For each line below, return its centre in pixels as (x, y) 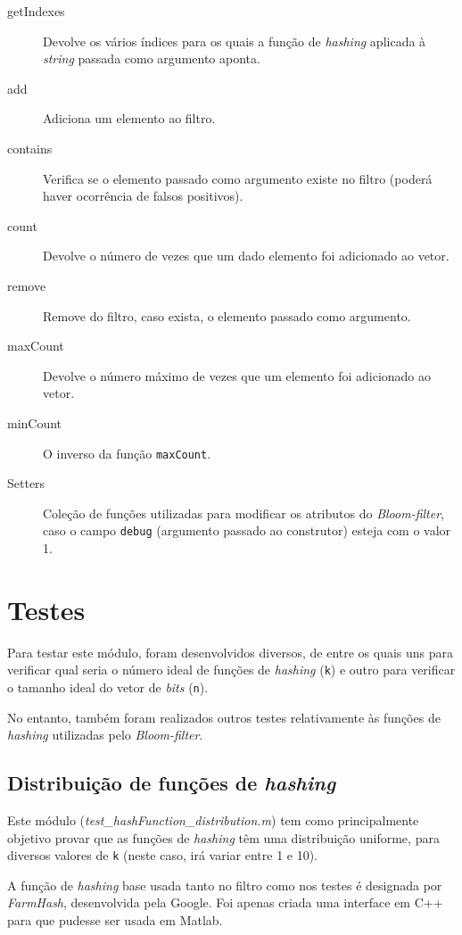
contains (30, 148)
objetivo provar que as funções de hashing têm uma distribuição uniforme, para (223, 837)
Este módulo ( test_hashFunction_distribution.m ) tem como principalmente (213, 820)
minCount (35, 422)
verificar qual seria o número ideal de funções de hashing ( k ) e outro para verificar (231, 670)
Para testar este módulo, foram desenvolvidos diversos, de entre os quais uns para (231, 652)
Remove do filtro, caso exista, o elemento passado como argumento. (227, 315)
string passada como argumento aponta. (152, 58)
